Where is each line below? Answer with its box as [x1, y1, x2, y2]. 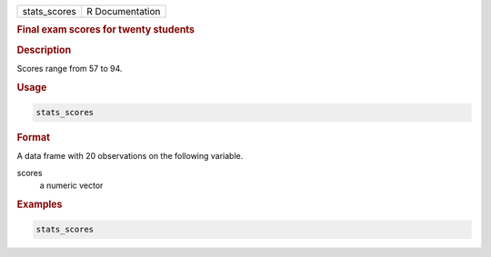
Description [16, 44, 72, 56]
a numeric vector [39, 180, 104, 191]
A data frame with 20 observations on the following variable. [16, 151, 244, 162]
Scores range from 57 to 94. [16, 63, 123, 74]
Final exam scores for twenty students [16, 24, 195, 36]
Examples [16, 198, 63, 211]
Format [16, 132, 50, 144]
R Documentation [86, 5, 161, 17]
